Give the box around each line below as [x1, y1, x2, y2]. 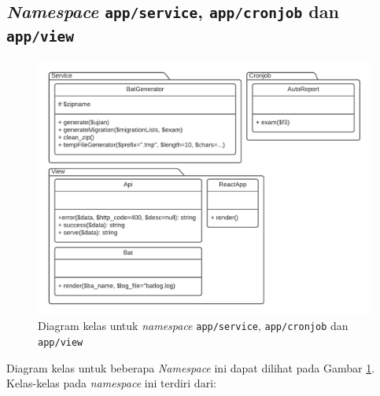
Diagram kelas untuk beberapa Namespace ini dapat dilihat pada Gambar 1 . [6, 359, 375, 376]
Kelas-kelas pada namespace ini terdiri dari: [6, 375, 216, 391]
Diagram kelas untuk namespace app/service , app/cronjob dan [38, 317, 349, 334]
